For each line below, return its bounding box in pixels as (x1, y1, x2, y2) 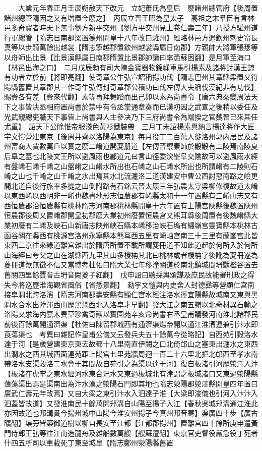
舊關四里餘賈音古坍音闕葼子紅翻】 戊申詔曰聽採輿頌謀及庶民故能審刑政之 (4, 269, 247, 280)
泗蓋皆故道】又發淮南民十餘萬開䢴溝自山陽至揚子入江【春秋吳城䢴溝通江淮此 (4, 398, 258, 408)
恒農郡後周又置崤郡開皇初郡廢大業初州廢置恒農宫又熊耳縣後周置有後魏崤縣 (4, 210, 251, 220)
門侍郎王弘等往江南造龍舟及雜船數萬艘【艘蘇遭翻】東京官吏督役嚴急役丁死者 (4, 427, 258, 438)
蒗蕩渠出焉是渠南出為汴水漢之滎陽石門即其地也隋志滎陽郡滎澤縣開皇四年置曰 (4, 378, 258, 388)
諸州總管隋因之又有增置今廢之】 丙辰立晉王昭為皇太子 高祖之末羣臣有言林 (4, 12, 254, 23)
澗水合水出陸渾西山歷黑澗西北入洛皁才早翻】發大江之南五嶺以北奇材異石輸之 (4, 299, 258, 309)
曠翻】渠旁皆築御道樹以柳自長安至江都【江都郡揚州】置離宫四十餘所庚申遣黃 (4, 417, 258, 428)
